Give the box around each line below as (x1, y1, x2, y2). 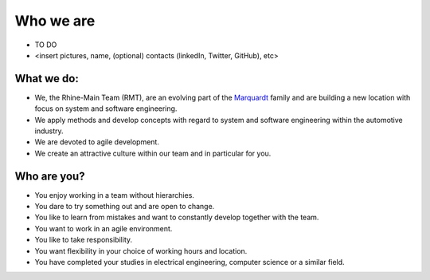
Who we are (14, 12, 96, 30)
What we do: (14, 72, 79, 85)
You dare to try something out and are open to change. (34, 202, 215, 211)
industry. (34, 126, 64, 136)
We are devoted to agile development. (34, 137, 159, 147)
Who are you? (14, 169, 85, 183)
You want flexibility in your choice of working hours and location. (34, 246, 248, 255)
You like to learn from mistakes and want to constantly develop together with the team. (34, 212, 319, 223)
